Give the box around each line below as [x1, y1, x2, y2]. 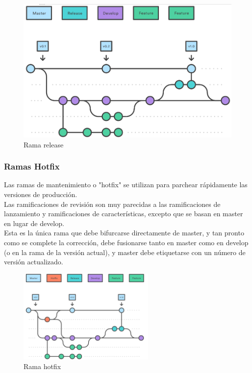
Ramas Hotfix [4, 160, 60, 172]
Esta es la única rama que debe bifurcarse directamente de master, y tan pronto [4, 228, 244, 238]
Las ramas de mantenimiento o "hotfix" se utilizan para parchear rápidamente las [4, 179, 248, 190]
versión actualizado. [4, 257, 63, 267]
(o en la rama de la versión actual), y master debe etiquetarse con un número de [4, 247, 246, 257]
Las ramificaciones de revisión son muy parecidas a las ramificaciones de [4, 199, 221, 209]
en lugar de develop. [4, 218, 64, 228]
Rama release [24, 139, 64, 149]
